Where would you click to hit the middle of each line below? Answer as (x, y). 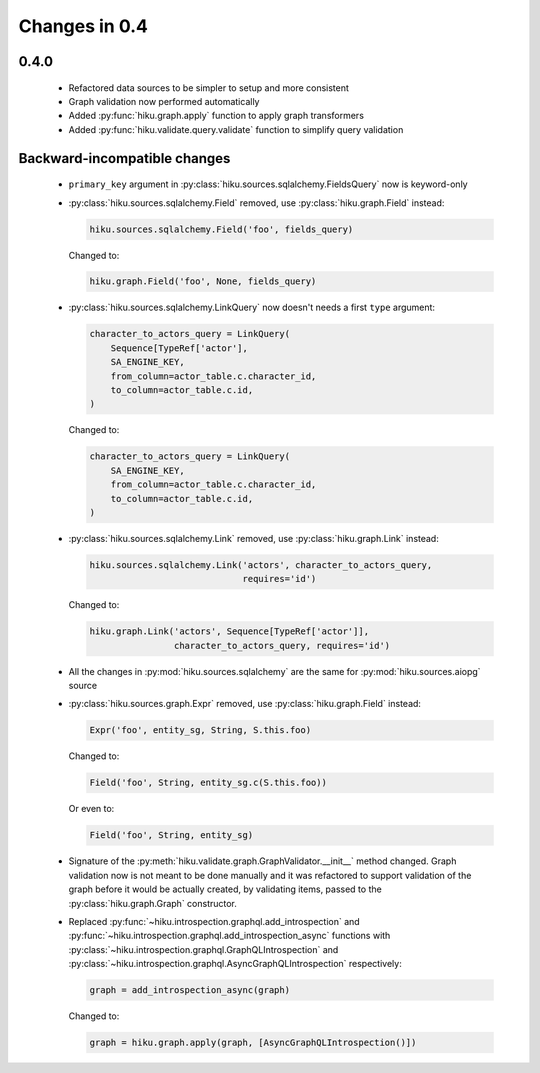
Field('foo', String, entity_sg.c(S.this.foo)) (208, 783)
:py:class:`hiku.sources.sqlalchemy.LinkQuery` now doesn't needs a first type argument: (251, 307)
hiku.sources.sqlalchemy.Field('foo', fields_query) (221, 229)
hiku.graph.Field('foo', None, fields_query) (203, 281)
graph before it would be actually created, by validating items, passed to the (225, 889)
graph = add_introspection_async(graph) (189, 990)
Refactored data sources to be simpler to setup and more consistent (209, 87)
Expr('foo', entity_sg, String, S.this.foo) (200, 730)
